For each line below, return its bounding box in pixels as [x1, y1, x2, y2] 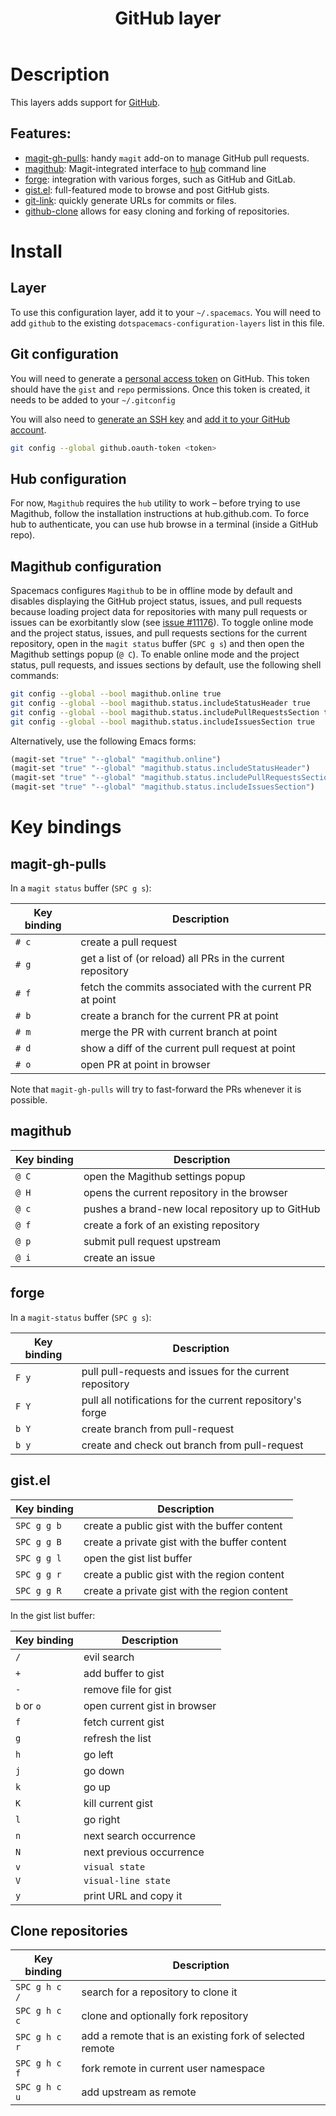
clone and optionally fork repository [81, 2009, 249, 2023]
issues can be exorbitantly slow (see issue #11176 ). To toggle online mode [10, 617, 314, 629]
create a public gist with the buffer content [83, 1518, 283, 1532]
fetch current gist [83, 1715, 165, 1729]
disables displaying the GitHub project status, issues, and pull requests [10, 595, 303, 607]
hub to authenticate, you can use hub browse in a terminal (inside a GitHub [10, 518, 319, 531]
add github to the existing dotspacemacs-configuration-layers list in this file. [10, 317, 325, 329]
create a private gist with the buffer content [83, 1535, 287, 1549]
